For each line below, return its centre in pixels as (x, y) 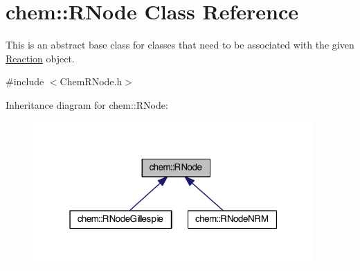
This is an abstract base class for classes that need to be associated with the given (180, 45)
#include (25, 81)
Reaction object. (40, 58)
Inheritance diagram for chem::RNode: (87, 104)
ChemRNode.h (91, 81)
